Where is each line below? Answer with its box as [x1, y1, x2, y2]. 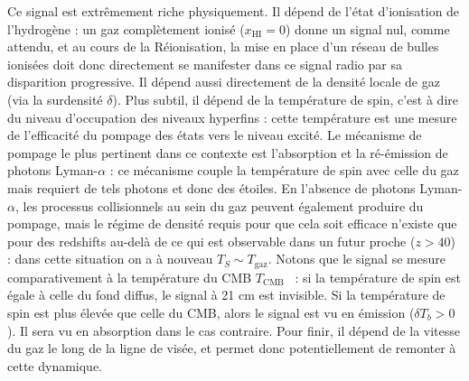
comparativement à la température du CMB [7, 267, 252, 286]
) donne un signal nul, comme [285, 19, 450, 38]
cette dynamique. [7, 356, 102, 375]
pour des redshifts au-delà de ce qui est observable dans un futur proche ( [7, 231, 416, 250]
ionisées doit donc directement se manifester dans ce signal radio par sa [7, 54, 402, 73]
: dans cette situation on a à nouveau [7, 249, 213, 268]
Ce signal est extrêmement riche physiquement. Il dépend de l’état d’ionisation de [7, 2, 460, 20]
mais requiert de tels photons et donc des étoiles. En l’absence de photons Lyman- [7, 178, 463, 197]
